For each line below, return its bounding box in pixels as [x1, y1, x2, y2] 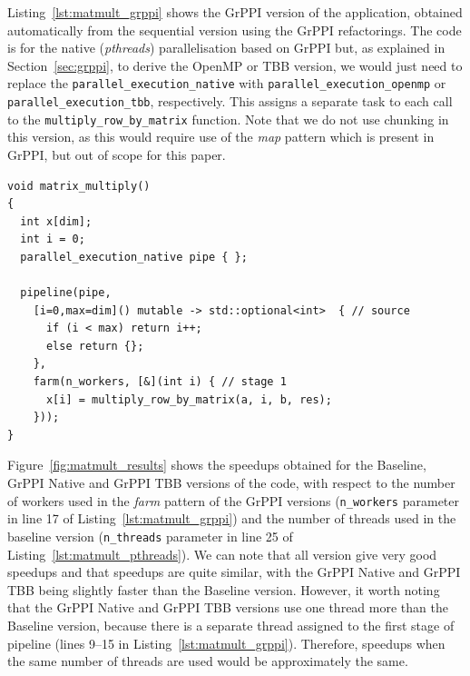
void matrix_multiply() [7, 179, 151, 193]
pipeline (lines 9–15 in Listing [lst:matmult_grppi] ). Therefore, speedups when [7, 633, 446, 652]
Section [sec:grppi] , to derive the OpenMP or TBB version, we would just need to [7, 55, 463, 75]
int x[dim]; [20, 214, 93, 228]
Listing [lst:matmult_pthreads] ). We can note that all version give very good [7, 544, 437, 563]
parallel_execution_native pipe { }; [20, 250, 248, 263]
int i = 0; [20, 233, 85, 246]
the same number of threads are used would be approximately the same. [7, 651, 408, 671]
